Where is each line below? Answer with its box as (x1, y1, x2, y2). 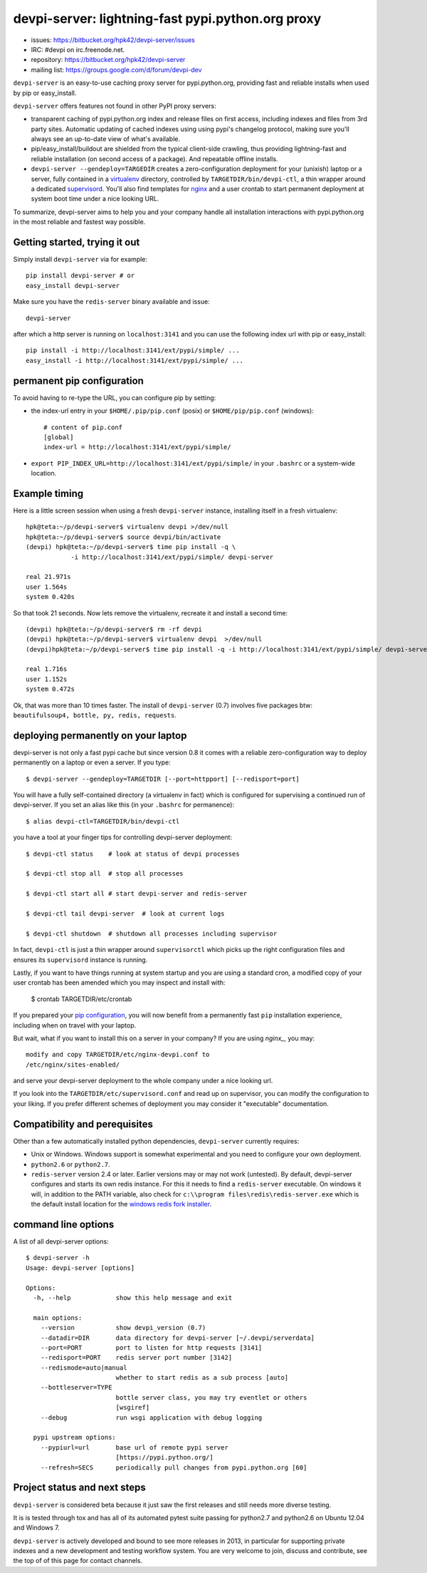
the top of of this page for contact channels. (13, 1557, 142, 1565)
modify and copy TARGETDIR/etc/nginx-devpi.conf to (26, 1050, 210, 1059)
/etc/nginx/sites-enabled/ (26, 1060, 120, 1069)
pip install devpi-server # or (26, 272, 135, 280)
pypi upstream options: (33, 1433, 117, 1442)
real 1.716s (26, 665, 68, 673)
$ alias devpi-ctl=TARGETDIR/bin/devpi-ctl (26, 817, 180, 825)
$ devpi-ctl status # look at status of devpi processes (26, 849, 240, 858)
